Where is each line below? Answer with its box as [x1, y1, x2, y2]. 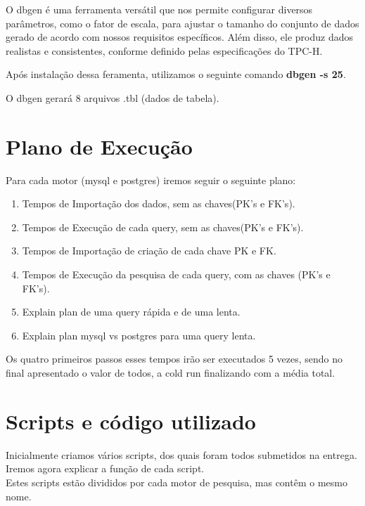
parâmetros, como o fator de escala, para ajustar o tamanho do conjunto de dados [6, 15, 359, 30]
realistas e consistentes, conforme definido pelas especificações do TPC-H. [6, 43, 323, 58]
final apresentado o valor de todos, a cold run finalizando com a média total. [6, 365, 335, 380]
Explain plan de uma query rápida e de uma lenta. [22, 304, 241, 319]
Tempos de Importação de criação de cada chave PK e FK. [22, 243, 276, 258]
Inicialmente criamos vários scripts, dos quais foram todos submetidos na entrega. [6, 447, 357, 462]
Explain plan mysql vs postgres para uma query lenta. [22, 327, 256, 342]
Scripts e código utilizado [6, 406, 256, 435]
